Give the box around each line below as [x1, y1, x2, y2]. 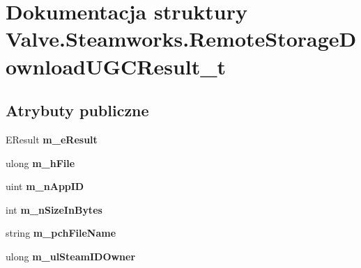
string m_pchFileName [6, 226, 116, 240]
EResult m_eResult [6, 132, 98, 146]
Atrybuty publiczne [6, 100, 149, 121]
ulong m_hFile [6, 155, 75, 170]
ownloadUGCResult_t [6, 52, 226, 80]
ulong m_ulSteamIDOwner [6, 249, 136, 263]
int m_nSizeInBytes [6, 202, 102, 216]
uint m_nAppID [6, 179, 84, 194]
